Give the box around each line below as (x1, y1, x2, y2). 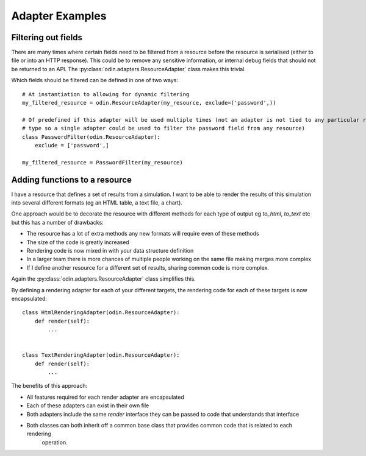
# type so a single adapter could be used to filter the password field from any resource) (22, 125, 305, 132)
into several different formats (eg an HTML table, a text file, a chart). (11, 199, 183, 206)
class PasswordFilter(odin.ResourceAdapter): (22, 133, 161, 140)
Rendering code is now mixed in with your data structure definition (26, 247, 194, 254)
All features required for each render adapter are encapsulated (26, 393, 184, 401)
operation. (41, 438, 68, 446)
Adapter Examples (11, 9, 107, 23)
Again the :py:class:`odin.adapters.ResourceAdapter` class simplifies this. (11, 275, 196, 282)
